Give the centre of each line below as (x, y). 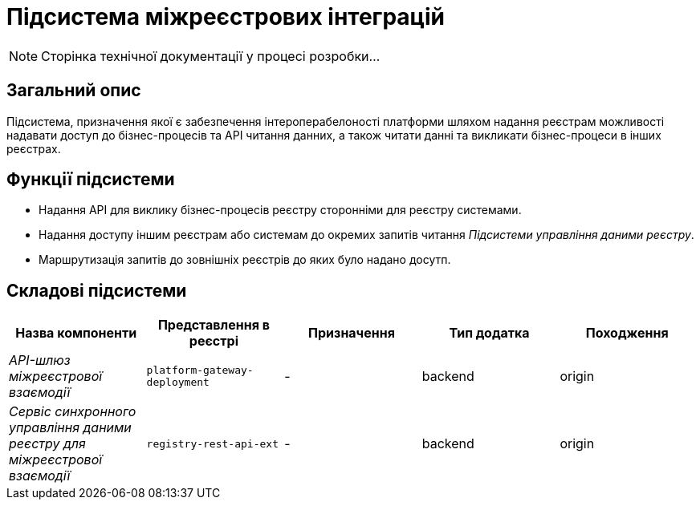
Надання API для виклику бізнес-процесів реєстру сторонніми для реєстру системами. (280, 210)
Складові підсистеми (97, 290)
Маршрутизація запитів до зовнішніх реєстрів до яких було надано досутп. (245, 260)
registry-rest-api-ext (212, 443)
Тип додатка (489, 333)
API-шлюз (40, 360)
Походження (627, 333)
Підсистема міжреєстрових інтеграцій (226, 17)
